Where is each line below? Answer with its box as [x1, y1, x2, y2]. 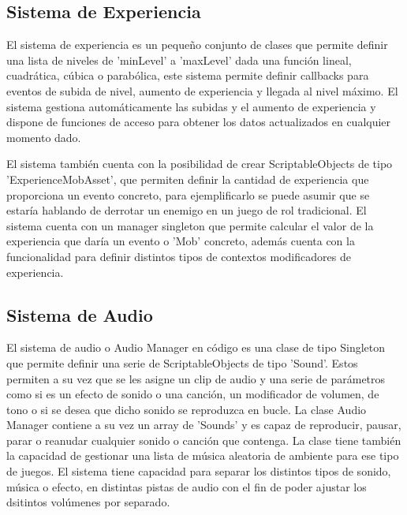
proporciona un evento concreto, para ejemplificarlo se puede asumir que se [6, 186, 370, 203]
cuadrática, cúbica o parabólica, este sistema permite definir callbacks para [6, 67, 369, 84]
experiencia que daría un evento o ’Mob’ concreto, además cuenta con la [6, 233, 355, 249]
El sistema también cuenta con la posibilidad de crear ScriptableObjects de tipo [6, 155, 393, 172]
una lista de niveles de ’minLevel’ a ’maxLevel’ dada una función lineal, [6, 51, 352, 68]
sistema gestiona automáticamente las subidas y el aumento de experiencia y [6, 98, 376, 114]
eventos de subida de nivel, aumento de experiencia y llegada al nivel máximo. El [6, 82, 398, 99]
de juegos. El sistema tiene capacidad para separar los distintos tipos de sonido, [6, 463, 391, 480]
